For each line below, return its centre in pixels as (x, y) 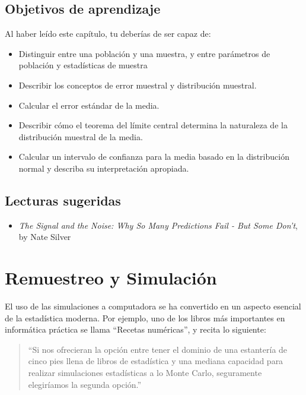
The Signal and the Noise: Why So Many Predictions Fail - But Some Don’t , (158, 225)
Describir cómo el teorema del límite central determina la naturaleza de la (153, 125)
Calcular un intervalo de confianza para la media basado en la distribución (154, 157)
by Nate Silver (45, 237)
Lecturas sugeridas (63, 200)
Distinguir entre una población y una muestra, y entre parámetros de (144, 53)
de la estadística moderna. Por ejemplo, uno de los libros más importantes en (145, 317)
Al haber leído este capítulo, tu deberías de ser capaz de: (108, 34)
